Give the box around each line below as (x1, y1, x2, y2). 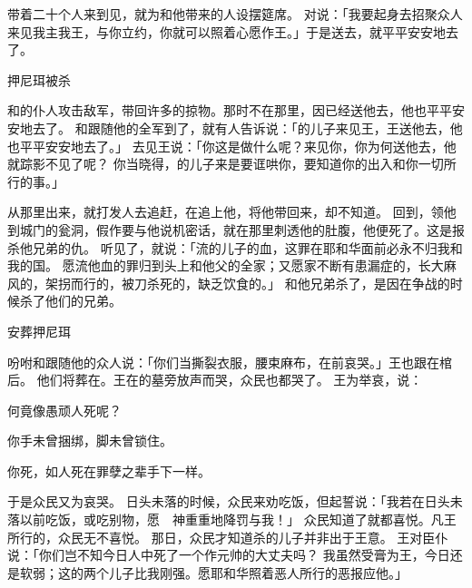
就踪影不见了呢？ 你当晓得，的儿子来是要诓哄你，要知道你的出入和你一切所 (7, 154, 457, 173)
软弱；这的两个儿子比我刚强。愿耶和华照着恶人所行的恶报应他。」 (19, 563, 408, 582)
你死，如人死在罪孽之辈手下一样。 (7, 461, 211, 480)
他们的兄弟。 (44, 291, 122, 310)
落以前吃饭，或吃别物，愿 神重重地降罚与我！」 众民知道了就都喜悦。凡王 (7, 510, 457, 529)
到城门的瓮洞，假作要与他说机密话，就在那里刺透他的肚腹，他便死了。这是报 (7, 220, 465, 239)
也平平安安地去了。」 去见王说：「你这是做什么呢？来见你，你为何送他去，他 (7, 136, 457, 155)
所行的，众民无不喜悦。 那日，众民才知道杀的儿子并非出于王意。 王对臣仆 (7, 527, 448, 546)
